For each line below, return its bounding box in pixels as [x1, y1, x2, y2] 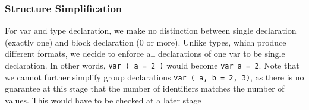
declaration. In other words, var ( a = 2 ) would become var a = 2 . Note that [5, 59, 299, 71]
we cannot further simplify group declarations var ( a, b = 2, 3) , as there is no [5, 70, 304, 83]
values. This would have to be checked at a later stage [5, 93, 201, 106]
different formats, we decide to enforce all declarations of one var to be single [5, 47, 285, 60]
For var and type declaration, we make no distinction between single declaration [5, 24, 297, 37]
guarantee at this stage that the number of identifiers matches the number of [5, 82, 285, 95]
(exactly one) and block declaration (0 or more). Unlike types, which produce [5, 35, 286, 48]
